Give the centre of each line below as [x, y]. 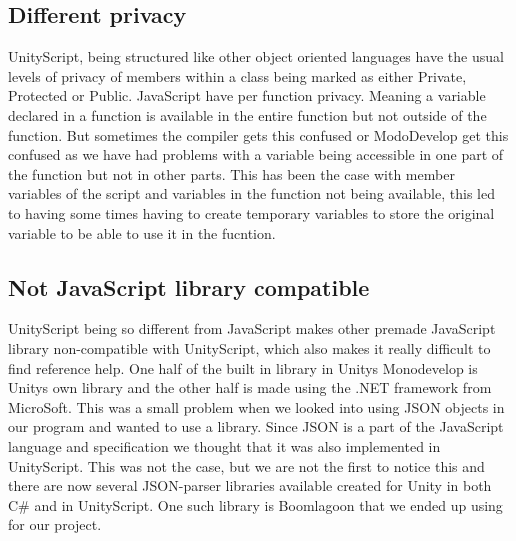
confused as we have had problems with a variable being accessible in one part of [256, 154]
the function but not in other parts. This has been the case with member [231, 173]
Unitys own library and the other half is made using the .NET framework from [250, 387]
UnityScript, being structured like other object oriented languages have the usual [256, 56]
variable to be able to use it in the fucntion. [142, 232]
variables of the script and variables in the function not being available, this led [251, 193]
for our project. [55, 524]
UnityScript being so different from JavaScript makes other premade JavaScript [252, 328]
